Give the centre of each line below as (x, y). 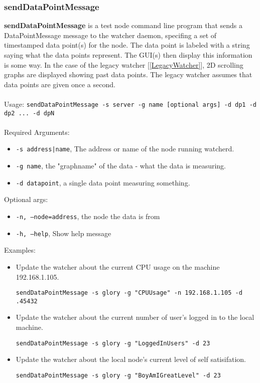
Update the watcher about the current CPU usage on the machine (118, 266)
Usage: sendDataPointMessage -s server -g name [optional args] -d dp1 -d (130, 104)
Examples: (20, 250)
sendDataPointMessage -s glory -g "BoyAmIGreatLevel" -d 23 (118, 375)
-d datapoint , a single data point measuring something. (103, 182)
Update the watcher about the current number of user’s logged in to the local (135, 317)
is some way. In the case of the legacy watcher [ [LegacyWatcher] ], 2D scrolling (124, 64)
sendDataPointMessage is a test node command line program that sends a (123, 25)
